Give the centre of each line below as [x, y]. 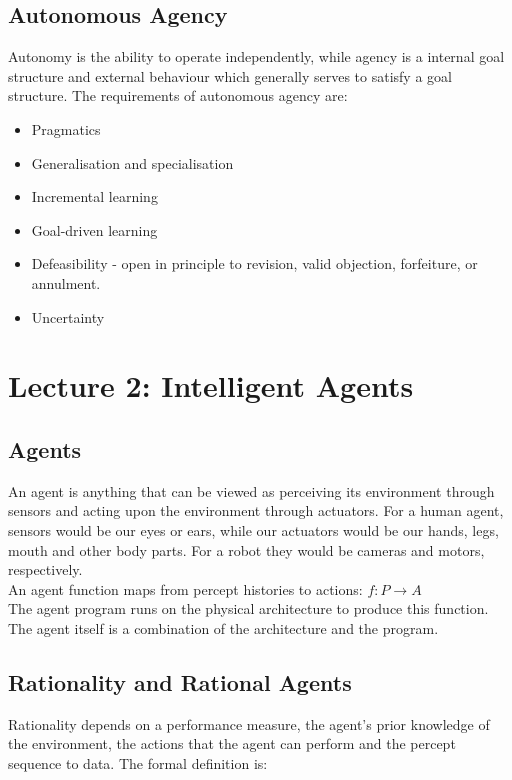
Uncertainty [68, 316]
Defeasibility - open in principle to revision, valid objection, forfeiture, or [254, 263]
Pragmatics [66, 128]
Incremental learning [94, 196]
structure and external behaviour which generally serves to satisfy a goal [230, 75]
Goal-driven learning [94, 229]
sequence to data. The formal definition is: [138, 762]
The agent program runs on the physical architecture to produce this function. [248, 608]
